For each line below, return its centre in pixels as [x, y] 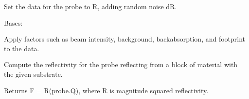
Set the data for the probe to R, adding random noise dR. [90, 6]
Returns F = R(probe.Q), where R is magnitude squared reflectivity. [106, 90]
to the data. [22, 48]
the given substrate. [33, 74]
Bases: [13, 22]
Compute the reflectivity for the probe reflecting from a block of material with [121, 64]
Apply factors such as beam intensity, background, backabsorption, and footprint [125, 39]
